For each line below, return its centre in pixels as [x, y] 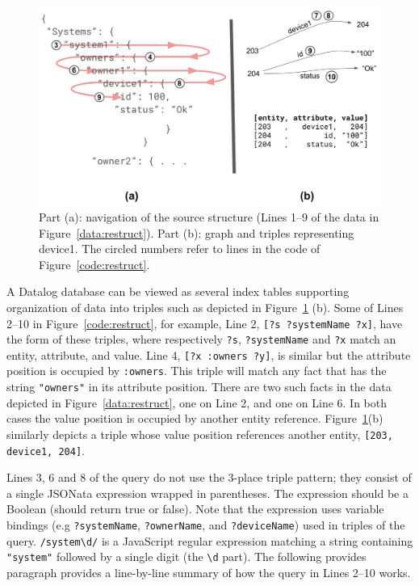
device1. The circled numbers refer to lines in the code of [180, 249]
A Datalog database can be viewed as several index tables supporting [178, 291]
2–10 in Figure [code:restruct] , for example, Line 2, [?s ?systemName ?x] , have [205, 323]
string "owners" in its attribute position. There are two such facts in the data [199, 387]
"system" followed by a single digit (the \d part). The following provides [186, 556]
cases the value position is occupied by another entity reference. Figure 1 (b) [195, 418]
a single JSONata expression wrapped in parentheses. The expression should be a [207, 493]
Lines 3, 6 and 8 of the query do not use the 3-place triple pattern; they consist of [209, 477]
